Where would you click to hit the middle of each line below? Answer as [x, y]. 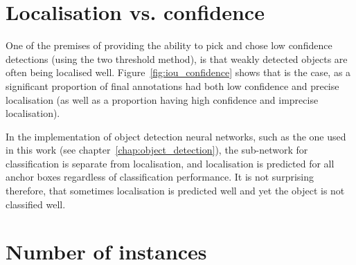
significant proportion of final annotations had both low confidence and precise [172, 85]
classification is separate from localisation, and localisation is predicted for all [170, 163]
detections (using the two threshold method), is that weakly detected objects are [177, 58]
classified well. [36, 204]
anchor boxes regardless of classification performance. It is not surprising [160, 177]
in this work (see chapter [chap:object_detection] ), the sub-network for [157, 150]
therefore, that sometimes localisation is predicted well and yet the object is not [175, 191]
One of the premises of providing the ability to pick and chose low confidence [169, 45]
